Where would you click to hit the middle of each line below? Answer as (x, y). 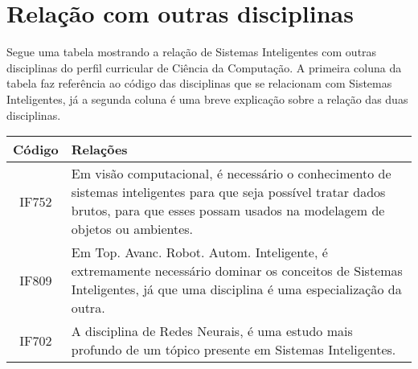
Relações (99, 150)
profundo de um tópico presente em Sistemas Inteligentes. (234, 350)
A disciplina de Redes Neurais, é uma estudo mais (212, 331)
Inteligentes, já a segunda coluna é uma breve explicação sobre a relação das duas (207, 98)
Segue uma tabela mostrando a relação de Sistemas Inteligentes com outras (192, 52)
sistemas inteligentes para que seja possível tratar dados (228, 192)
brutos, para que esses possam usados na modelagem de (228, 211)
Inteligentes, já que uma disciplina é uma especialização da (236, 289)
